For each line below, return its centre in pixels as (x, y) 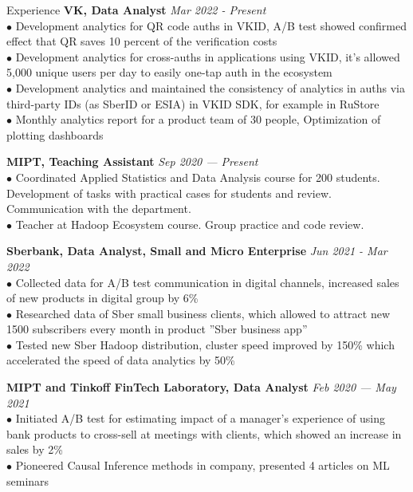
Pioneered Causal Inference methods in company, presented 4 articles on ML (203, 465)
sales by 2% (35, 449)
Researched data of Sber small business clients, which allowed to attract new (203, 313)
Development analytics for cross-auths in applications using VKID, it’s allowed (208, 56)
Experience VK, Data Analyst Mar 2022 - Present (136, 10)
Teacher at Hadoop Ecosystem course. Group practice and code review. (190, 224)
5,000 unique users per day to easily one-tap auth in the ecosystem (169, 72)
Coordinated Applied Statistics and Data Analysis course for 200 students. (198, 177)
